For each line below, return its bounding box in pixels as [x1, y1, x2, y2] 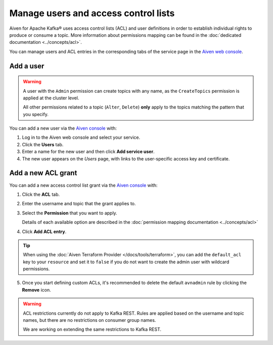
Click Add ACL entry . [22, 228, 67, 235]
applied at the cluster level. [23, 95, 79, 101]
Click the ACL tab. [22, 191, 60, 197]
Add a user [9, 62, 44, 70]
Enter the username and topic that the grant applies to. [22, 201, 136, 207]
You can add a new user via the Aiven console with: [9, 125, 117, 131]
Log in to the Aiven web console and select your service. [22, 134, 141, 141]
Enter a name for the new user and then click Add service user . [22, 149, 155, 155]
